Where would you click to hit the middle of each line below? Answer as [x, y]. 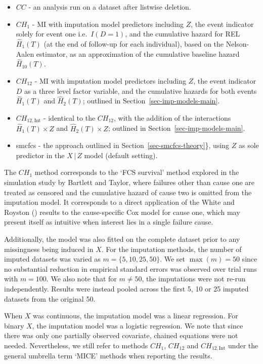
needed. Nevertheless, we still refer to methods [76, 345]
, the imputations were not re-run [194, 279]
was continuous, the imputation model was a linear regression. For [136, 316]
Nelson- [237, 44]
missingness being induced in [49, 249]
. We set [173, 259]
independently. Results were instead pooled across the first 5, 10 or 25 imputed [126, 288]
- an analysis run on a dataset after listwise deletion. [110, 7]
